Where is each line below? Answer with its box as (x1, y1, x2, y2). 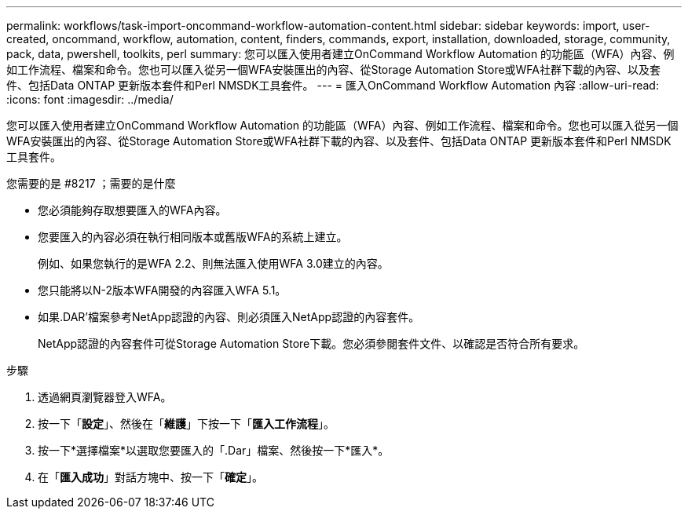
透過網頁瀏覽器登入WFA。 (38, 390, 172, 404)
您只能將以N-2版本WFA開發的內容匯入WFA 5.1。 (38, 283, 287, 297)
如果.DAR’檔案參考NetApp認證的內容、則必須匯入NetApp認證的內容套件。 (38, 310, 420, 323)
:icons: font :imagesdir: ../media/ (6, 93, 174, 106)
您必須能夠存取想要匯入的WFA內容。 (38, 203, 227, 217)
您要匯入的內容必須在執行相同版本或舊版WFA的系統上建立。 (38, 230, 348, 243)
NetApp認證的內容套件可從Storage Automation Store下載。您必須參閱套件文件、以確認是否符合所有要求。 (38, 337, 585, 350)
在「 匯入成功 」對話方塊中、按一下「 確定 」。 (38, 470, 263, 484)
